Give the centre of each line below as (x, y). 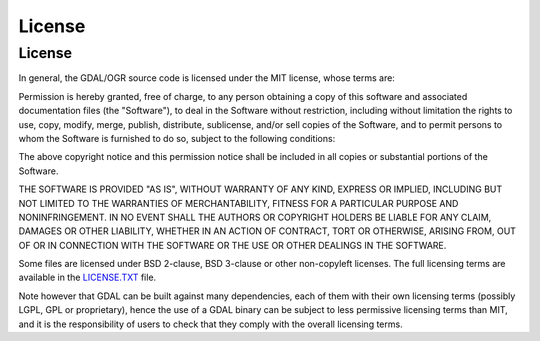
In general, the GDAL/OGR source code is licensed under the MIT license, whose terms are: (206, 78)
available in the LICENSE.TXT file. (87, 277)
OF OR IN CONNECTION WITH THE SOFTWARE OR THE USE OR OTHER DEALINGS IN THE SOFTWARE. (232, 245)
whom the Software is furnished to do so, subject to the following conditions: (177, 138)
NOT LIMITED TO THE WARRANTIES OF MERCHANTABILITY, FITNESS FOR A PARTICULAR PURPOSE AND (238, 203)
